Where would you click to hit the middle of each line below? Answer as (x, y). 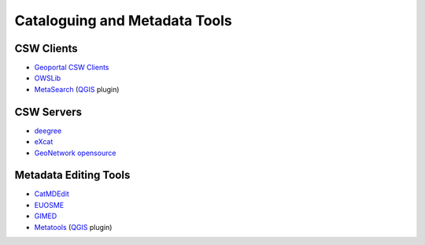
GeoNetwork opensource (75, 153)
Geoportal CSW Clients (72, 68)
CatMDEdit (52, 194)
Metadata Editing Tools (72, 175)
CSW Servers (48, 111)
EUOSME (49, 205)
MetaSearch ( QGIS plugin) (77, 89)
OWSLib (48, 78)
